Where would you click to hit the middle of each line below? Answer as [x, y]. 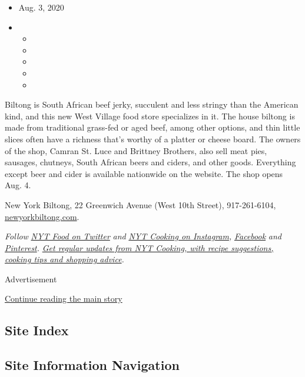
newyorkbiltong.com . [42, 216]
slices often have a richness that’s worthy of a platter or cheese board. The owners [153, 139]
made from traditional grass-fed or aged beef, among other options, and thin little [152, 127]
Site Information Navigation [92, 365]
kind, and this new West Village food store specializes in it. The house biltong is [150, 116]
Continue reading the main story [64, 298]
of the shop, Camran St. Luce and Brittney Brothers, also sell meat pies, [136, 150]
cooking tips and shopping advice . [64, 259]
